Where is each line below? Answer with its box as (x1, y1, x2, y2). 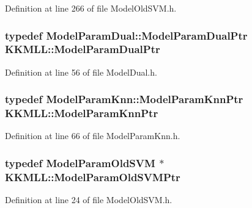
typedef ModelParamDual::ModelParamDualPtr (5, 27, 248, 43)
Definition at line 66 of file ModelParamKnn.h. (5, 129, 180, 142)
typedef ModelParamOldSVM (5, 155, 155, 170)
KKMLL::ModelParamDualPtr (5, 41, 160, 57)
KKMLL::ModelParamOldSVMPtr (5, 169, 180, 184)
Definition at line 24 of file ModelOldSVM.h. (5, 193, 172, 206)
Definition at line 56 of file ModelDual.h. (5, 65, 157, 78)
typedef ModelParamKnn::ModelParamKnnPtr (5, 91, 243, 107)
